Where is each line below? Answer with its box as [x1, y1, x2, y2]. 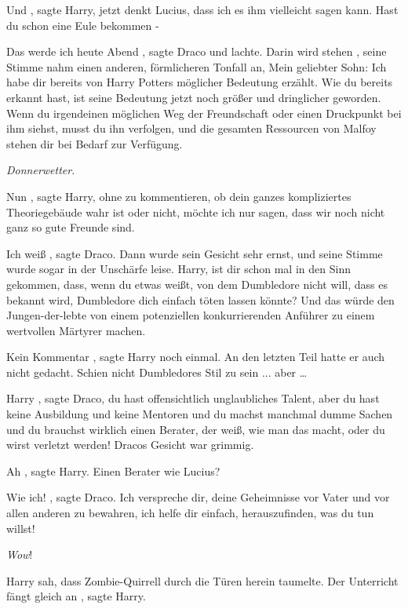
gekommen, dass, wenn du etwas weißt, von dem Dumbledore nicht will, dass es [6, 275, 388, 292]
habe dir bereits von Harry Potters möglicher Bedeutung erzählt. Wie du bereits [6, 74, 393, 90]
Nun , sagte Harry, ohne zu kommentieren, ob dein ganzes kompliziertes [6, 188, 352, 204]
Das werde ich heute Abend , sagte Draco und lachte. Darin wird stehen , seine [6, 43, 387, 60]
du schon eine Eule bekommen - [6, 16, 159, 33]
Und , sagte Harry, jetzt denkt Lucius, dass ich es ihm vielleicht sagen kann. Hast [6, 2, 399, 17]
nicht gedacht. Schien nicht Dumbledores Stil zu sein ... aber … [6, 363, 308, 380]
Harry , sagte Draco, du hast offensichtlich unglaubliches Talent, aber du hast [6, 390, 380, 407]
